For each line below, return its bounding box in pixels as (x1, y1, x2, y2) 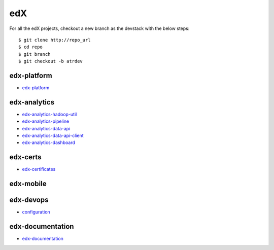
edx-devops (9, 196, 49, 204)
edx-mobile (9, 180, 47, 188)
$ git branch (18, 51, 51, 57)
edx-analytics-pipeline (22, 118, 70, 124)
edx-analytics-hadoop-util (22, 111, 77, 117)
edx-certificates (22, 166, 56, 172)
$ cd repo (18, 44, 43, 50)
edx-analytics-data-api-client (22, 132, 84, 139)
